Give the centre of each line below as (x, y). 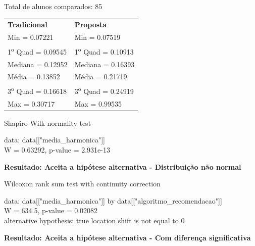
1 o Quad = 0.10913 (104, 51)
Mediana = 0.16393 (105, 64)
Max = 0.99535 (98, 103)
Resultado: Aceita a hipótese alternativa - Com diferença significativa (127, 237)
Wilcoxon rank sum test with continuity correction (82, 184)
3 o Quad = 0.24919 (104, 90)
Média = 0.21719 (101, 77)
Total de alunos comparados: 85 (53, 6)
